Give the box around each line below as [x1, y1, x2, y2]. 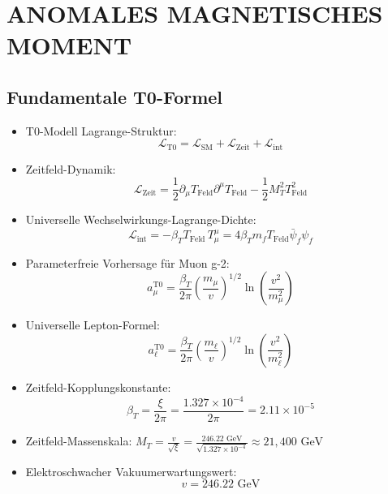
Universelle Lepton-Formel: [25, 316, 160, 333]
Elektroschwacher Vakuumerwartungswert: [25, 462, 237, 479]
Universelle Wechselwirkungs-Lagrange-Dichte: [25, 211, 257, 228]
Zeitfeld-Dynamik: [25, 160, 116, 177]
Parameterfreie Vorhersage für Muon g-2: [25, 254, 230, 271]
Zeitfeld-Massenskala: [25, 432, 132, 449]
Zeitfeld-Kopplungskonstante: [25, 378, 171, 395]
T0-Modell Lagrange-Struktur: [25, 122, 177, 139]
